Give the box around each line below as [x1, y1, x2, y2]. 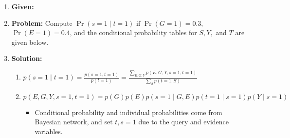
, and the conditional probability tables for [70, 27, 197, 38]
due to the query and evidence [138, 117, 229, 127]
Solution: [11, 53, 42, 63]
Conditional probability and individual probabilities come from [35, 107, 222, 117]
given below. [11, 37, 49, 47]
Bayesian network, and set [35, 117, 113, 127]
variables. [35, 126, 63, 136]
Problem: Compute [11, 18, 72, 28]
